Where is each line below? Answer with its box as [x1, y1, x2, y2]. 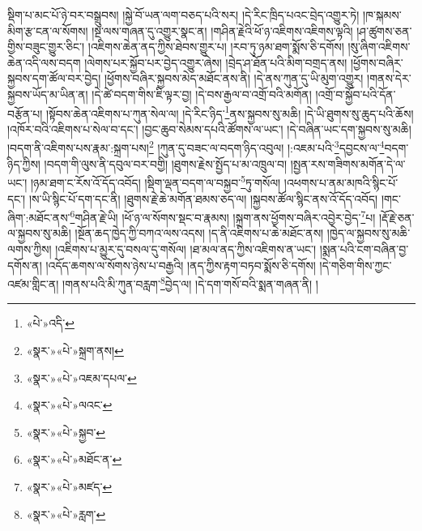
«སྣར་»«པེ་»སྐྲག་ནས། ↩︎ [26, 341, 124, 358]
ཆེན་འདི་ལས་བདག [7, 54, 81, 71]
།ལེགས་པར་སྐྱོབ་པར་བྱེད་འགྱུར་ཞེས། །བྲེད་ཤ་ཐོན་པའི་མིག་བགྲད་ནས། [84, 54, 347, 71]
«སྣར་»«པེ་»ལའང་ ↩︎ [26, 396, 113, 413]
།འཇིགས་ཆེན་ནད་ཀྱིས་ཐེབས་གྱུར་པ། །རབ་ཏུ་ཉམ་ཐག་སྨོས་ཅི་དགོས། [87, 38, 344, 55]
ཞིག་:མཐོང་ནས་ [7, 208, 70, 225]
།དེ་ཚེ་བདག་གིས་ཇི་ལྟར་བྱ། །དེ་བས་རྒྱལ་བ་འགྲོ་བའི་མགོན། [92, 85, 312, 102]
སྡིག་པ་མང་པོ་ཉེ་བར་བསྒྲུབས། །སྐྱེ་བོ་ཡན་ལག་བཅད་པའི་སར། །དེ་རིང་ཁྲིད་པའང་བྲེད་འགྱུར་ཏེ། [7, 6, 360, 23]
